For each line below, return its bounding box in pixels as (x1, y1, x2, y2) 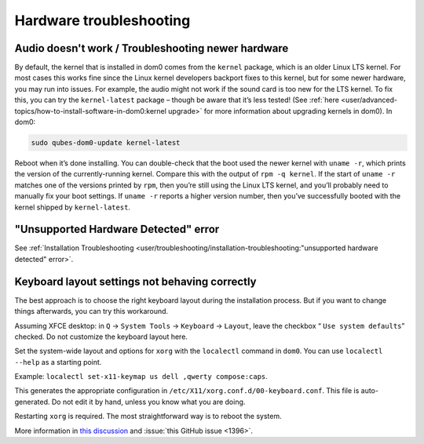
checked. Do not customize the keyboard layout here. (14, 332, 188, 341)
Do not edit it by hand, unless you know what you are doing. (51, 397, 246, 406)
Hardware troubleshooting (14, 12, 191, 29)
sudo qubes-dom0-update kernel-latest (31, 138, 181, 147)
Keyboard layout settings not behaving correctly (14, 275, 257, 288)
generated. (14, 397, 50, 406)
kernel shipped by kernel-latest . (14, 202, 131, 212)
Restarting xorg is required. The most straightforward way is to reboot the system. (14, 412, 282, 421)
